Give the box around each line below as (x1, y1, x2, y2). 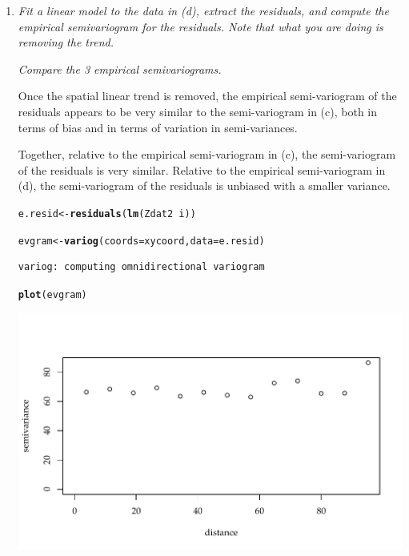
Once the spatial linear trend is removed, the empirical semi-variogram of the (18, 87, 397, 104)
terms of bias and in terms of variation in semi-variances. (18, 119, 298, 135)
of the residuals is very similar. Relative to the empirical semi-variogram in (18, 161, 386, 178)
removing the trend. (18, 34, 114, 50)
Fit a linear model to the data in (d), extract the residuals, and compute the (18, 2, 389, 18)
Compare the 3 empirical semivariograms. (18, 60, 222, 77)
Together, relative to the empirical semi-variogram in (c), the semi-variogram (18, 146, 396, 163)
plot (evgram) (18, 288, 87, 300)
